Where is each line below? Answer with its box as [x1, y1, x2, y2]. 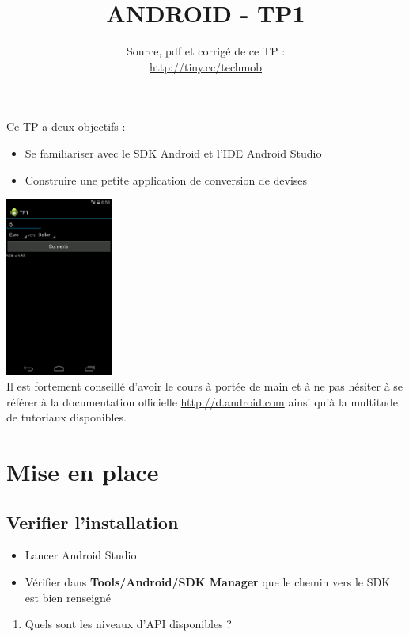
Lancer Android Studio [25, 547, 137, 563]
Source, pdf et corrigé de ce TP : [126, 43, 286, 59]
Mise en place [6, 456, 159, 487]
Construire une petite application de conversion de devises [25, 171, 308, 188]
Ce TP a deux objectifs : [6, 118, 126, 135]
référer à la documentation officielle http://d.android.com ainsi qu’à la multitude [6, 393, 398, 410]
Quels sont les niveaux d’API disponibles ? [25, 616, 232, 632]
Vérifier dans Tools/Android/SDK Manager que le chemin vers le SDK [25, 573, 391, 589]
